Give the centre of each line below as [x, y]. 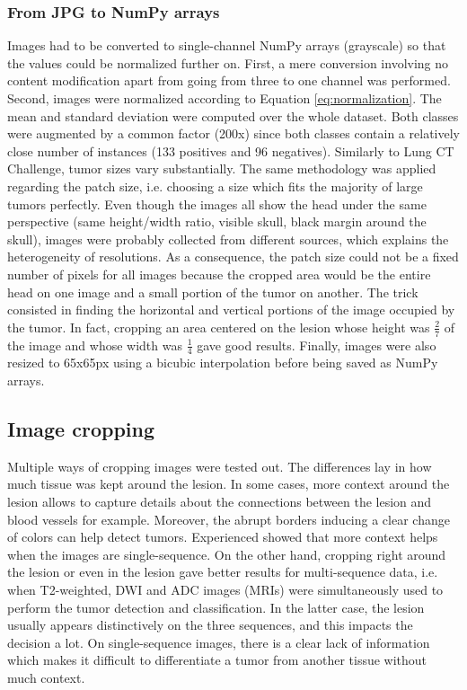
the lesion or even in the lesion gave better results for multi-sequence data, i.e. [223, 572]
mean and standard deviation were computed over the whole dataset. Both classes [233, 115]
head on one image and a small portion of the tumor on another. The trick [213, 292]
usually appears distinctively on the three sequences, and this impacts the [210, 625]
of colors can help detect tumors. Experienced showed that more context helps [223, 537]
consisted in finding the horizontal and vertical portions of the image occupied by [231, 310]
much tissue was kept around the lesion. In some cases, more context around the [229, 484]
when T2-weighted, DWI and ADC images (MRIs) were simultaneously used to [225, 589]
